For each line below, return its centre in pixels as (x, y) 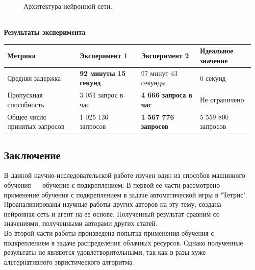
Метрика (21, 56)
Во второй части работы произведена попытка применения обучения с (109, 233)
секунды (153, 83)
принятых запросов (36, 126)
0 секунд (213, 78)
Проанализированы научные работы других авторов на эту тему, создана (113, 204)
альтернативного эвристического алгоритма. (69, 261)
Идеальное (217, 51)
